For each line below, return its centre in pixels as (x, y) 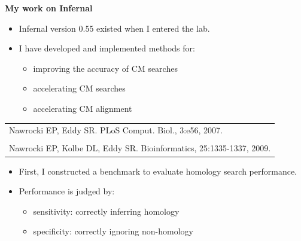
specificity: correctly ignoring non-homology (113, 231)
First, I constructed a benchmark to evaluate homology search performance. (158, 171)
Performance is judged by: (67, 191)
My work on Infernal (49, 8)
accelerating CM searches (79, 88)
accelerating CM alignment (83, 108)
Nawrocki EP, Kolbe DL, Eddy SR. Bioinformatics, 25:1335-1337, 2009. (140, 148)
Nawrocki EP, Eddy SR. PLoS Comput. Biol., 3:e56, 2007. (116, 130)
